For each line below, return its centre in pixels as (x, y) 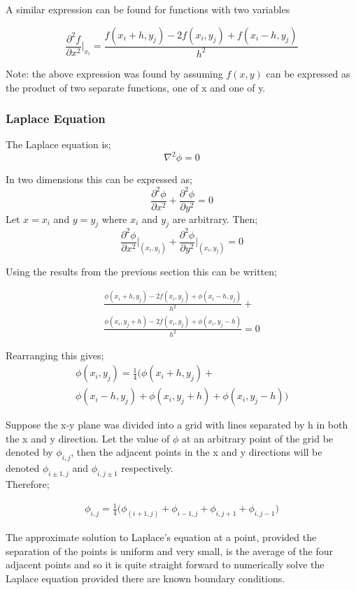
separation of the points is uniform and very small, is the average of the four (170, 551)
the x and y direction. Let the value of (88, 438)
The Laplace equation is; (58, 144)
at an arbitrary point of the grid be (258, 438)
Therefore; (28, 484)
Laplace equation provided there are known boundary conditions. (145, 578)
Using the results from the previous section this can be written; (141, 271)
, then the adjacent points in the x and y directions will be (197, 452)
